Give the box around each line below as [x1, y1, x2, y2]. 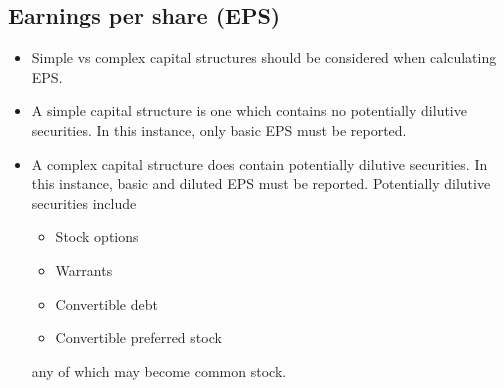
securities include [31, 192, 137, 213]
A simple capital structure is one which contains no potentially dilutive [31, 100, 467, 121]
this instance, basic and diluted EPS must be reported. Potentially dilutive [31, 173, 491, 194]
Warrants [55, 259, 113, 280]
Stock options [55, 226, 139, 247]
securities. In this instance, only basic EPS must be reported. [31, 119, 407, 140]
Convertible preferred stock [55, 327, 222, 348]
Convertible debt [55, 293, 158, 314]
